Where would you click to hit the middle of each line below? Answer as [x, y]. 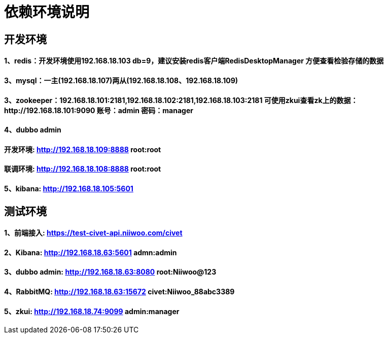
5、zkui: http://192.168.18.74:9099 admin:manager [92, 311]
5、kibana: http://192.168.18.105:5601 [69, 189]
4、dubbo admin [33, 130]
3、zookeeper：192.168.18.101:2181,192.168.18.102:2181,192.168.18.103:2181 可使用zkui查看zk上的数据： [181, 100]
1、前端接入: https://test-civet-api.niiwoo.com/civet [93, 233]
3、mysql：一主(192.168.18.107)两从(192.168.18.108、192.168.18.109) [121, 80]
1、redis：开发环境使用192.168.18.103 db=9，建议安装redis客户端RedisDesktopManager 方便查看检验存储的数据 [194, 61]
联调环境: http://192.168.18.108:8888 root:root [83, 169]
